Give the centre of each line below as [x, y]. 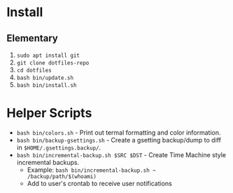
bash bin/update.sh [45, 78]
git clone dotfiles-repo [53, 63]
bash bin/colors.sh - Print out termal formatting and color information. [119, 132]
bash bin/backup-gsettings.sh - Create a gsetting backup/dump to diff [119, 140]
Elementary [33, 38]
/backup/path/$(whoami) [62, 176]
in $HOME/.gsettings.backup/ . [59, 147]
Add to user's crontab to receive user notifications [99, 183]
